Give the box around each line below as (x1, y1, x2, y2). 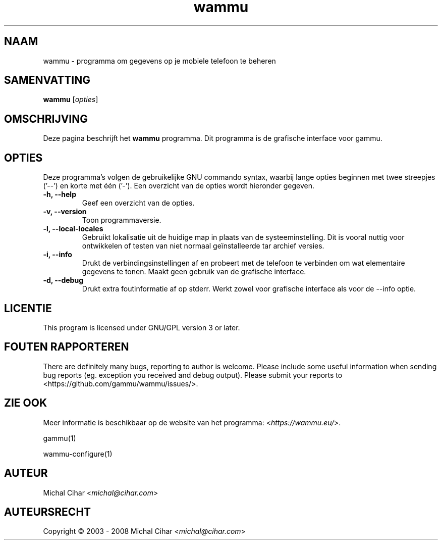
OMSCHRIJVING (4, 112, 88, 125)
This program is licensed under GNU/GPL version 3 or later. (43, 323, 240, 332)
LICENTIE (4, 302, 52, 315)
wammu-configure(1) (43, 449, 113, 458)
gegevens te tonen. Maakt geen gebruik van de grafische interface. (82, 267, 306, 276)
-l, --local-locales (43, 224, 103, 233)
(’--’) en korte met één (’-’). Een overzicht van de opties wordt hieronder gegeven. (43, 181, 315, 190)
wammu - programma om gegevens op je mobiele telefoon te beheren (43, 56, 276, 65)
